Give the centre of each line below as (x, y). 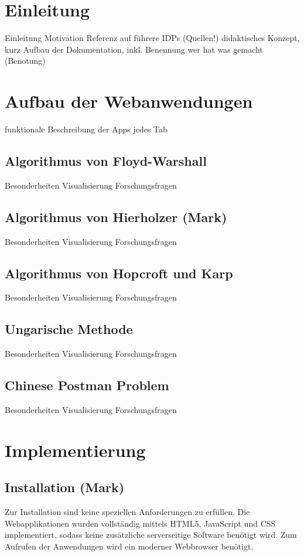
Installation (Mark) (65, 487)
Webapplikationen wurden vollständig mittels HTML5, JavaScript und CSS (140, 523)
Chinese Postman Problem (87, 385)
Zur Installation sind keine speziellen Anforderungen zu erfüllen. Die (127, 512)
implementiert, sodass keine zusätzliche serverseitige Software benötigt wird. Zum (151, 535)
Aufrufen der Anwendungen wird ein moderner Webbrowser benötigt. (129, 546)
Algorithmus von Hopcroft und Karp (119, 273)
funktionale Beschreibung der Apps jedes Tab (86, 129)
